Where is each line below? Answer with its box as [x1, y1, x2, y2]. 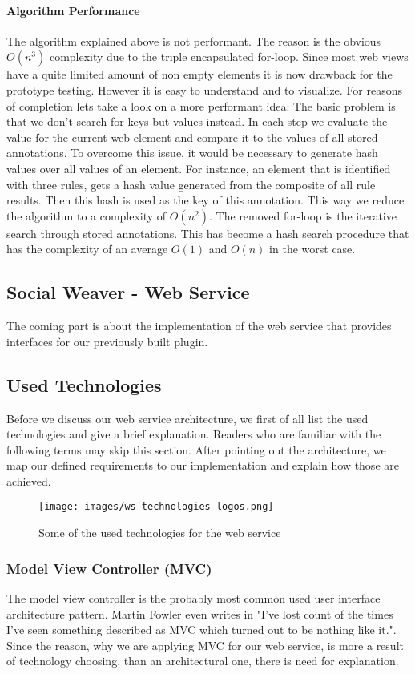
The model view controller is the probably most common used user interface [6, 589, 381, 606]
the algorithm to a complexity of [6, 207, 167, 224]
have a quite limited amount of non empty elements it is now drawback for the [6, 66, 393, 83]
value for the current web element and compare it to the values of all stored [6, 128, 378, 145]
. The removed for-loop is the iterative [209, 207, 397, 224]
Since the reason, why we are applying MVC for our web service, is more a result [6, 636, 404, 653]
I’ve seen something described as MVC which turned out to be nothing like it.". [6, 621, 397, 638]
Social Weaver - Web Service [6, 280, 250, 305]
